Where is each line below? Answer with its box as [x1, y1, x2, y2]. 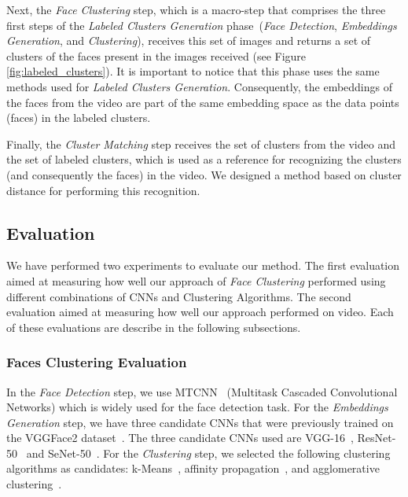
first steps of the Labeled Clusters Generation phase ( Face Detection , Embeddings [6, 17, 397, 33]
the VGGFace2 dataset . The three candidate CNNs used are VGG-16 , [6, 429, 354, 446]
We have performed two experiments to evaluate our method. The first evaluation [6, 257, 400, 274]
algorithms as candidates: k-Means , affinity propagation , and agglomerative [6, 460, 380, 477]
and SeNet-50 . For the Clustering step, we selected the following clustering [26, 444, 391, 461]
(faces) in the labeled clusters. [6, 109, 151, 126]
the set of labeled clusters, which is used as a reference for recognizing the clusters [6, 151, 402, 168]
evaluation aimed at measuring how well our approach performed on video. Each [6, 304, 394, 320]
